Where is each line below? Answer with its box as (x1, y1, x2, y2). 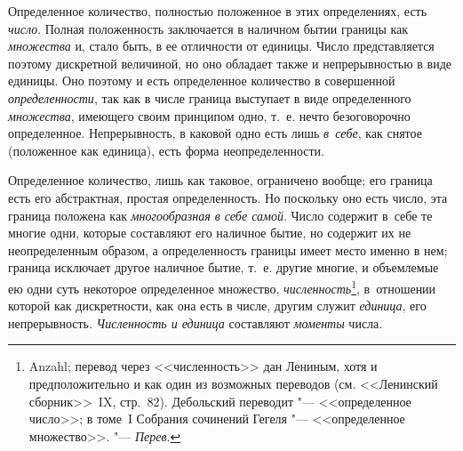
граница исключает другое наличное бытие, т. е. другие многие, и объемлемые (8, 258, 439, 277)
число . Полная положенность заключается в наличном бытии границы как (8, 19, 409, 37)
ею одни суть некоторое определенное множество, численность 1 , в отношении (8, 276, 436, 297)
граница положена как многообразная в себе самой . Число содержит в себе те (8, 205, 433, 224)
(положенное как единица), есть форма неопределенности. (8, 141, 324, 159)
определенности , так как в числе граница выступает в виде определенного (8, 88, 411, 107)
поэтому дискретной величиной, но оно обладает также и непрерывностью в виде (8, 53, 452, 72)
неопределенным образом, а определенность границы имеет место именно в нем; (8, 240, 448, 259)
